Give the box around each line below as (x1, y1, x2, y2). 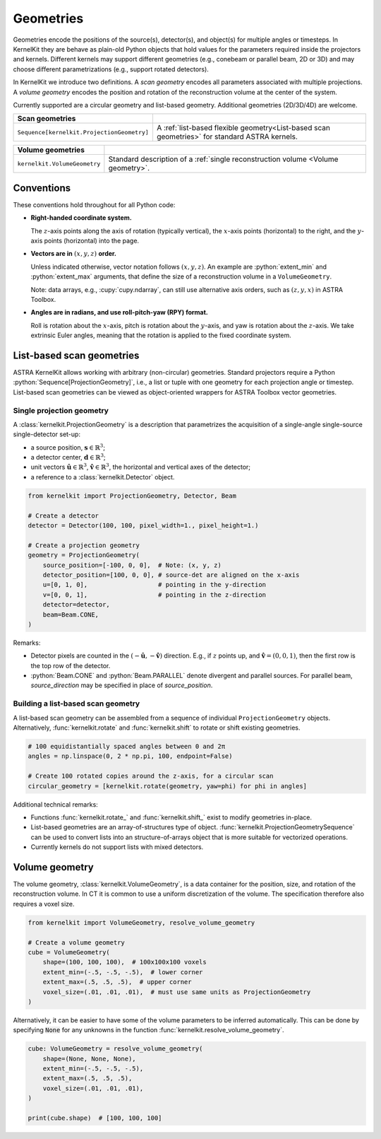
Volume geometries (17, 145, 85, 155)
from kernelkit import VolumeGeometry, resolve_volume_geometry (28, 918, 255, 926)
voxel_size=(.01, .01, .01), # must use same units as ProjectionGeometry (42, 988, 311, 996)
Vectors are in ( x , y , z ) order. (30, 250, 116, 258)
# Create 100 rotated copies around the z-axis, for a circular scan (28, 772, 274, 781)
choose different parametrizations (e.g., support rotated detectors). (13, 64, 210, 74)
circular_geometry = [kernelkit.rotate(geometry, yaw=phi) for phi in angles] (28, 782, 307, 790)
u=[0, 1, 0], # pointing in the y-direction (42, 580, 267, 589)
